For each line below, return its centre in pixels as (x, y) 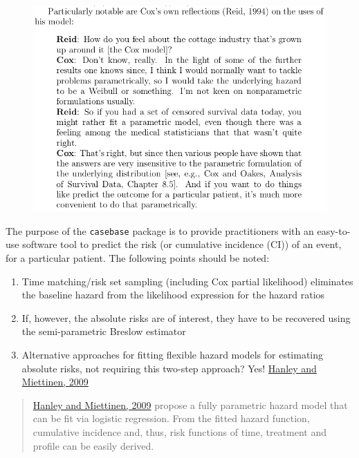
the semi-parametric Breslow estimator (104, 331)
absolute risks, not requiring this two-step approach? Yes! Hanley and (169, 368)
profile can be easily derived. (93, 445)
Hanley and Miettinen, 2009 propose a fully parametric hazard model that (190, 404)
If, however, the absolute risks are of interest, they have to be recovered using (186, 317)
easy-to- (334, 230)
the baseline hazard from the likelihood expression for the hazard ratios (173, 295)
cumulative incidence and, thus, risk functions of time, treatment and (180, 432)
